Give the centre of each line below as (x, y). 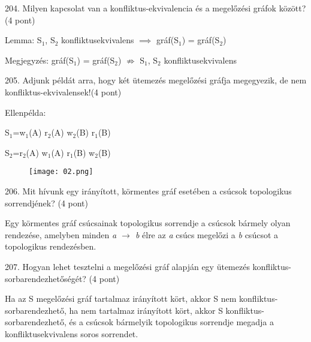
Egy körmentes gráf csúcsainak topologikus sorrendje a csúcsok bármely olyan (148, 223)
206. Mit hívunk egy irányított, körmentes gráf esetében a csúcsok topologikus (148, 191)
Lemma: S (23, 40)
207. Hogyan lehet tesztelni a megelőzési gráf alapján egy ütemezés (127, 266)
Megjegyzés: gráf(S (39, 60)
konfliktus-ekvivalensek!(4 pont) (63, 91)
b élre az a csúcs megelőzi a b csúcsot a (207, 234)
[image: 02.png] (61, 172)
